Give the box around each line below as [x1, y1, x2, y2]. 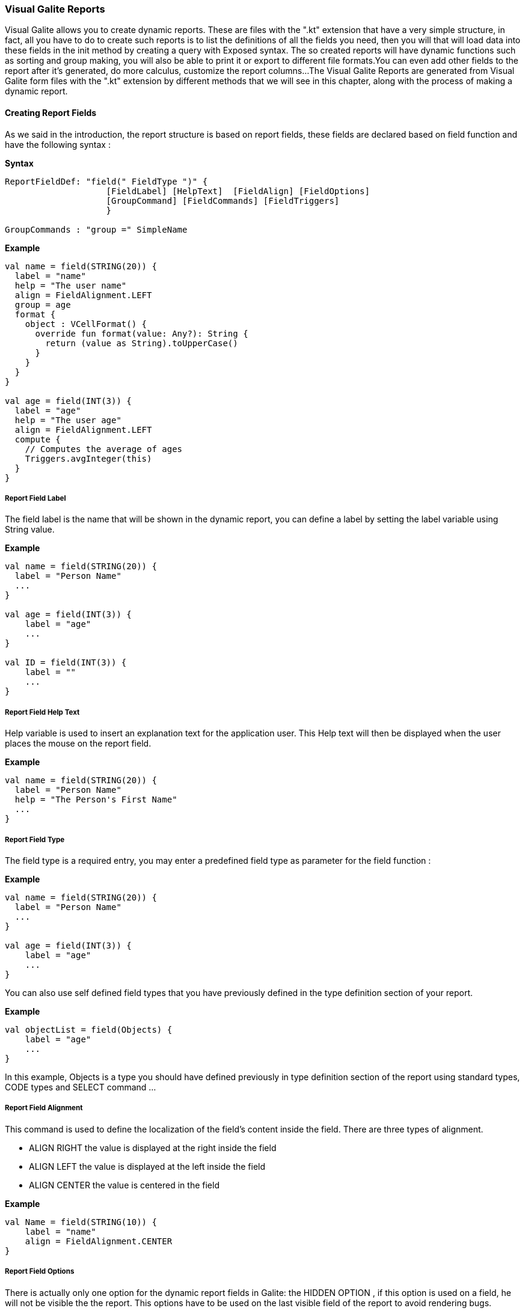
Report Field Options [5, 1267, 75, 1276]
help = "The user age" [14, 415, 121, 425]
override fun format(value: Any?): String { [35, 328, 248, 338]
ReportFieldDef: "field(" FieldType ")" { [5, 176, 208, 186]
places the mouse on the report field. [5, 738, 152, 749]
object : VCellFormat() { [25, 319, 147, 329]
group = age [14, 299, 71, 310]
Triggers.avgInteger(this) [25, 453, 152, 463]
